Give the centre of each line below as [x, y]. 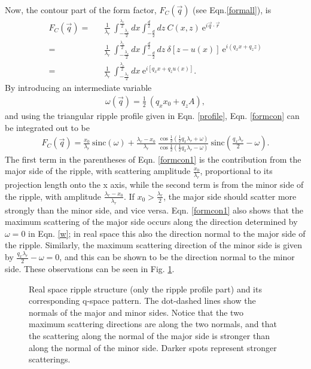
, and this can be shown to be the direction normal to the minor [177, 257]
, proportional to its [236, 171]
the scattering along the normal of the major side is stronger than [150, 335]
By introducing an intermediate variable [78, 88]
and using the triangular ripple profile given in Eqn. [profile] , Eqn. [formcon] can [152, 115]
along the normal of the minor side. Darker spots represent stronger [153, 347]
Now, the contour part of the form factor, [81, 10]
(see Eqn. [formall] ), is [232, 10]
